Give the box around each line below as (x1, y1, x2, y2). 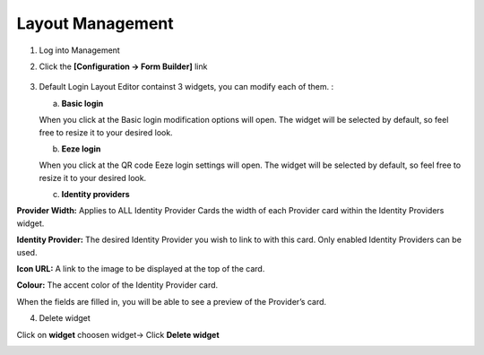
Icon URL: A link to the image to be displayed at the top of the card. (16, 264, 265, 274)
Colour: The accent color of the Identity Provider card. (16, 280, 219, 290)
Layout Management (16, 13, 174, 33)
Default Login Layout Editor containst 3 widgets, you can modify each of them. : (39, 82, 334, 92)
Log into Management (39, 45, 120, 56)
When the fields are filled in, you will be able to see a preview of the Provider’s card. (16, 296, 327, 307)
